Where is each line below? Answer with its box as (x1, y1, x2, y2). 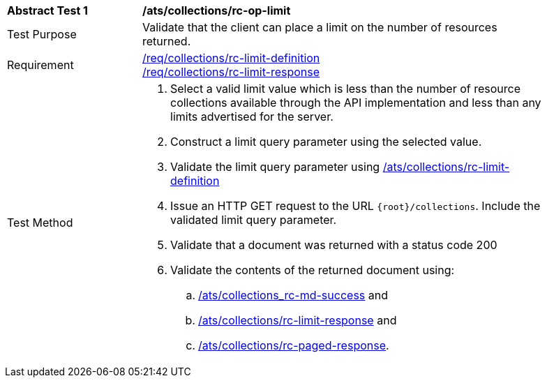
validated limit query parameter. (170, 213, 337, 227)
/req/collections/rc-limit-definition (142, 51, 320, 65)
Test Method (7, 216, 73, 230)
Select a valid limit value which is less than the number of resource (170, 82, 521, 96)
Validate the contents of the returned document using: (170, 263, 455, 277)
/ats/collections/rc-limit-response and (198, 313, 397, 327)
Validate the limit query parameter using (170, 160, 380, 174)
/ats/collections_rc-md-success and (198, 288, 388, 302)
